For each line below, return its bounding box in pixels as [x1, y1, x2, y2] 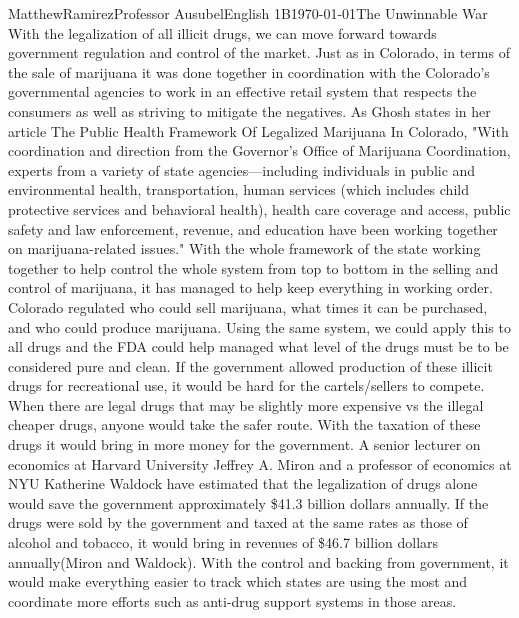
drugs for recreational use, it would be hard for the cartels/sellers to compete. [8, 375, 485, 396]
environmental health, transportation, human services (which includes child [8, 179, 469, 200]
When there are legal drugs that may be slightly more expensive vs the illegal [8, 394, 484, 415]
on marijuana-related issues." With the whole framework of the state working [8, 238, 481, 259]
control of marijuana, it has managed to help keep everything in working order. [8, 277, 493, 298]
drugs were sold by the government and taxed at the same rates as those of [8, 512, 468, 533]
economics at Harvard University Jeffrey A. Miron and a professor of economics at [8, 453, 512, 474]
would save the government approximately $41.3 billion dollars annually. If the [8, 492, 489, 513]
